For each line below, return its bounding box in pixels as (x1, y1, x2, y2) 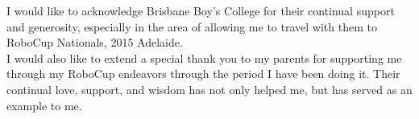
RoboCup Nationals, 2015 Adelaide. (6, 34, 183, 51)
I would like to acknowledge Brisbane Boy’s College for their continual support (6, 2, 395, 18)
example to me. (6, 96, 82, 113)
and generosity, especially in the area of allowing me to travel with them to (6, 18, 377, 35)
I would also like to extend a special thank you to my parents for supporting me (6, 49, 402, 66)
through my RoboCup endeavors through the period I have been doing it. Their (6, 65, 400, 82)
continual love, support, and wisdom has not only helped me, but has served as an (6, 80, 413, 97)
